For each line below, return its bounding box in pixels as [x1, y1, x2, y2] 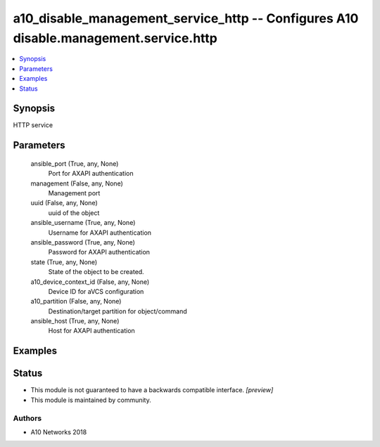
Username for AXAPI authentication [48, 228, 151, 237]
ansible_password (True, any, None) [30, 238, 135, 246]
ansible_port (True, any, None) [30, 159, 119, 168]
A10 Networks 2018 [30, 427, 87, 436]
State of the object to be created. [48, 268, 144, 276]
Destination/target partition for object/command [48, 306, 187, 316]
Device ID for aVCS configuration [48, 287, 144, 295]
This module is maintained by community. [30, 396, 151, 404]
